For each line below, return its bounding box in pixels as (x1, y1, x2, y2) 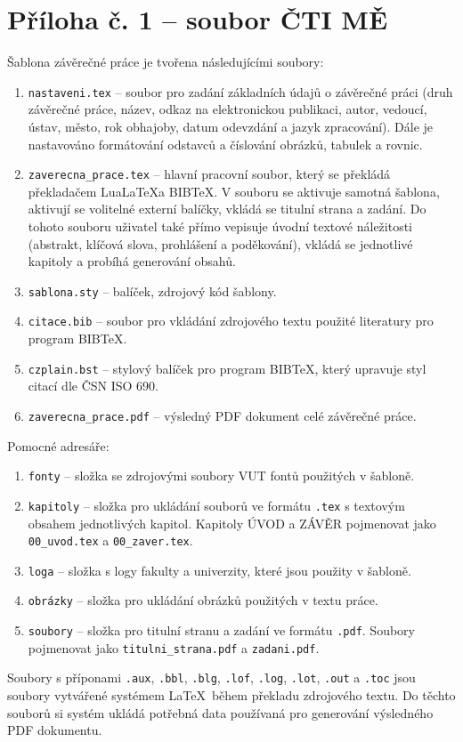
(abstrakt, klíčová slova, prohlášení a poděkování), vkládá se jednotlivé (28, 234, 413, 253)
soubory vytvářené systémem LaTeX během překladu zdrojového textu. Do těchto (7, 686, 456, 705)
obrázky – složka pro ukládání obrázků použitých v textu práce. (28, 591, 378, 609)
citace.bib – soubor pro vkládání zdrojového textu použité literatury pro (28, 311, 434, 330)
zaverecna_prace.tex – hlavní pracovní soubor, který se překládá (28, 165, 391, 183)
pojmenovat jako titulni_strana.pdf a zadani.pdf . (28, 638, 320, 657)
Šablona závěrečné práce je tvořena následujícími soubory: (7, 52, 324, 71)
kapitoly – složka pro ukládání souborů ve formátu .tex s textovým (28, 496, 405, 514)
